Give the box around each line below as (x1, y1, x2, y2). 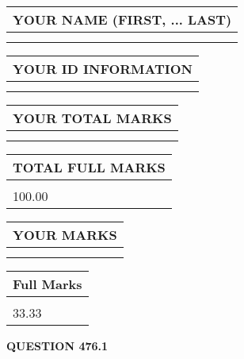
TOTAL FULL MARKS (13, 158, 166, 176)
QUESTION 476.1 (6, 338, 109, 353)
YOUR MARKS (13, 226, 117, 244)
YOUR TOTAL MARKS (13, 109, 172, 127)
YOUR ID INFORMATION (13, 60, 193, 78)
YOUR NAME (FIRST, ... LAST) (13, 10, 232, 29)
